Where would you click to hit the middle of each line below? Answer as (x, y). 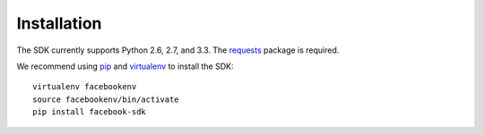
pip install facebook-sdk (90, 112)
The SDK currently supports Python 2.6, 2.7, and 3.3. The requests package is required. (178, 50)
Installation (59, 23)
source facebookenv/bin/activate (106, 99)
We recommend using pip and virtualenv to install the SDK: (125, 66)
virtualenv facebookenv (85, 87)
